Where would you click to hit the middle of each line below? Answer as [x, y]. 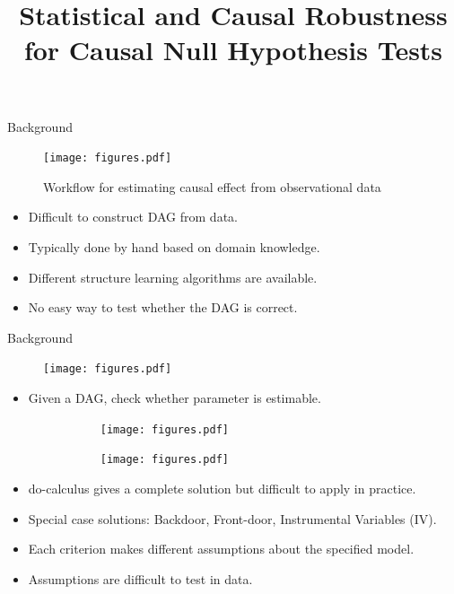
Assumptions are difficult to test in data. [140, 578]
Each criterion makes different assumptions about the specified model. [221, 549]
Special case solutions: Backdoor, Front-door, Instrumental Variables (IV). [232, 518]
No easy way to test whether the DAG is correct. [163, 307]
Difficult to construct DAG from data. [133, 217]
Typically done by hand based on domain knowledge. [174, 247]
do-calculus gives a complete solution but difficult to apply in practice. [222, 488]
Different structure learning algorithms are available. [173, 277]
